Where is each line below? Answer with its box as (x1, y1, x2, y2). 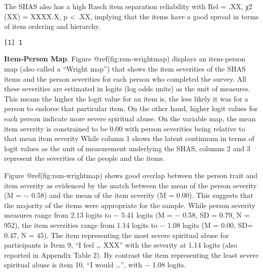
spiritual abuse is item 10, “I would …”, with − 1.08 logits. (4, 259, 186, 270)
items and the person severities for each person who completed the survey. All (4, 73, 247, 84)
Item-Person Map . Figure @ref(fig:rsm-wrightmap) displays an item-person (4, 53, 246, 64)
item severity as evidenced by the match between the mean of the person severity (4, 180, 257, 190)
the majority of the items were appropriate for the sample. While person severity (4, 199, 255, 210)
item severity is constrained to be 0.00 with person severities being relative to (4, 123, 245, 133)
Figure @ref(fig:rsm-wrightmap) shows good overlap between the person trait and (4, 169, 257, 180)
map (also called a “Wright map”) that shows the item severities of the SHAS (4, 63, 246, 74)
